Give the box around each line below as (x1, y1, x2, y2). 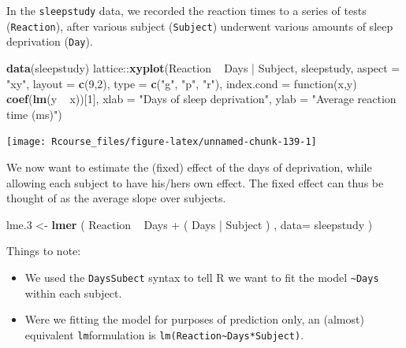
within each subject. (24, 284, 122, 301)
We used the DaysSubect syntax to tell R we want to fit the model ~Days (24, 268, 379, 285)
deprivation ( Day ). (6, 33, 93, 50)
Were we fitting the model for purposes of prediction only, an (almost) (24, 311, 364, 328)
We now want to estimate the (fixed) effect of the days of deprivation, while (6, 159, 372, 175)
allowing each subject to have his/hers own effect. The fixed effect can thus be (6, 174, 384, 191)
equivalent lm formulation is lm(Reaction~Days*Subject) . (24, 326, 304, 342)
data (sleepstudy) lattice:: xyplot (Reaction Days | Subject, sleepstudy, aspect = (6, 59, 400, 76)
